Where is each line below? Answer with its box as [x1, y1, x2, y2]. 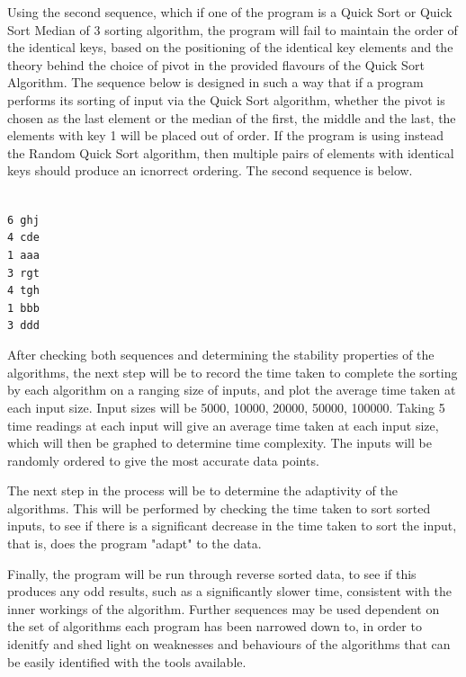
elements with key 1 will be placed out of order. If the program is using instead [7, 126, 444, 145]
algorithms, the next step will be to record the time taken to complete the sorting [7, 362, 458, 381]
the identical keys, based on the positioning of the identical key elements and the [7, 38, 453, 57]
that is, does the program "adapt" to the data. [7, 534, 262, 553]
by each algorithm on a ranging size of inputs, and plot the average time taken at [7, 380, 456, 399]
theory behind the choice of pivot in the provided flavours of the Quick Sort [7, 55, 425, 74]
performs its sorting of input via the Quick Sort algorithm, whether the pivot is [7, 90, 445, 109]
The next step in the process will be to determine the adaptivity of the [7, 481, 398, 500]
